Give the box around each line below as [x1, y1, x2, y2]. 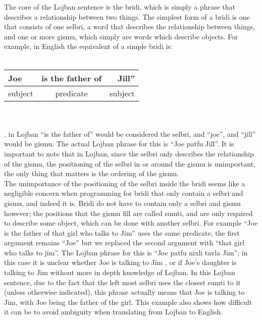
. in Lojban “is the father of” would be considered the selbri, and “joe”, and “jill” [4, 128, 256, 139]
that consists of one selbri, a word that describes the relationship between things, [4, 21, 255, 32]
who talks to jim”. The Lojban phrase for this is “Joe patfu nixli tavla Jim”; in [4, 247, 248, 257]
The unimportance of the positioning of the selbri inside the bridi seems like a [4, 178, 245, 188]
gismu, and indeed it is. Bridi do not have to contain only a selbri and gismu [4, 197, 241, 208]
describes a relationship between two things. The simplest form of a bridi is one [4, 11, 250, 22]
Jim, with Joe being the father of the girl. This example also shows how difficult [4, 296, 252, 307]
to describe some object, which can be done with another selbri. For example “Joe [4, 218, 258, 228]
